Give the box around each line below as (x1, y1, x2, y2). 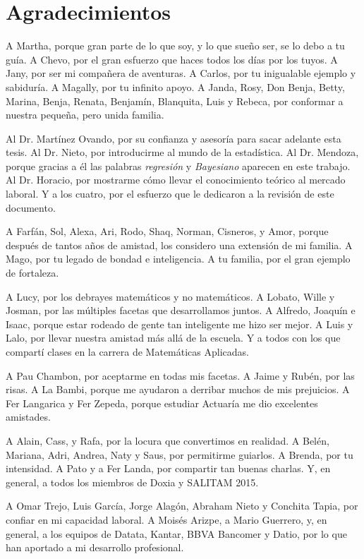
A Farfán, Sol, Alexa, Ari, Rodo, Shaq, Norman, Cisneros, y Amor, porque (6, 224, 329, 239)
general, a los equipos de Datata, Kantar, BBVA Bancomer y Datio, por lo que (6, 526, 347, 541)
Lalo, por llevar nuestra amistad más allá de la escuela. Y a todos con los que (6, 330, 341, 345)
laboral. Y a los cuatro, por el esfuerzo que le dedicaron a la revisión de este (6, 186, 334, 201)
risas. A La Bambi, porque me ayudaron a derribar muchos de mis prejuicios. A (6, 382, 350, 397)
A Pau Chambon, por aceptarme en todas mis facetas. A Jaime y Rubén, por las (6, 368, 355, 383)
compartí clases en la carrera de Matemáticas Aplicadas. (6, 344, 249, 359)
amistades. (6, 409, 51, 424)
